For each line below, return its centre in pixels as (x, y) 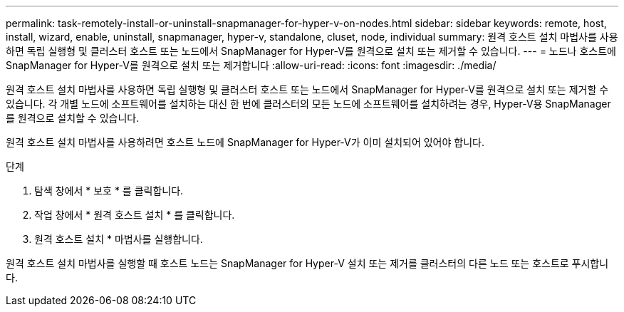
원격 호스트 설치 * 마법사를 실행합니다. (119, 239)
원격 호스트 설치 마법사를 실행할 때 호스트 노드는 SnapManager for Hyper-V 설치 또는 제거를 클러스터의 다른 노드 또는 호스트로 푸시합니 (307, 263)
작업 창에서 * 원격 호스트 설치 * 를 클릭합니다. (135, 215)
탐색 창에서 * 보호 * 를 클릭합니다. (109, 191)
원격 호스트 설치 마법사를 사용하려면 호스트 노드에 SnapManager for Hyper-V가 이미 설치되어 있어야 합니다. (245, 142)
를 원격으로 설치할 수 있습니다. (73, 118)
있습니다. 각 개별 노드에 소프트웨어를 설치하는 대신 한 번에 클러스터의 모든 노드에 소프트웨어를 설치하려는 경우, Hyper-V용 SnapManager (308, 104)
